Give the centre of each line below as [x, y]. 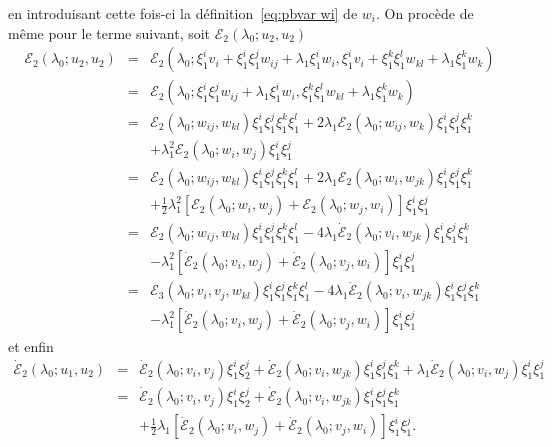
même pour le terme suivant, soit [109, 32]
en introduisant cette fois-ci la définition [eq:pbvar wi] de [183, 13]
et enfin [31, 345]
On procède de [429, 13]
